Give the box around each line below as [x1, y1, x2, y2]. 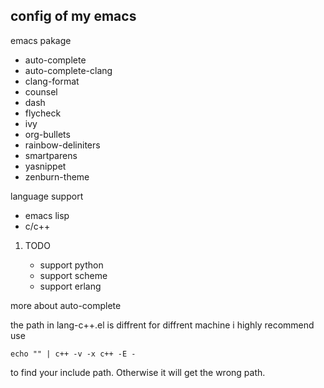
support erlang [39, 280, 102, 292]
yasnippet [24, 160, 67, 172]
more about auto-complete [10, 299, 122, 311]
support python [39, 259, 104, 271]
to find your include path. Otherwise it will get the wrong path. [10, 366, 266, 378]
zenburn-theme [24, 170, 90, 183]
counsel [24, 85, 58, 98]
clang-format [24, 75, 80, 87]
